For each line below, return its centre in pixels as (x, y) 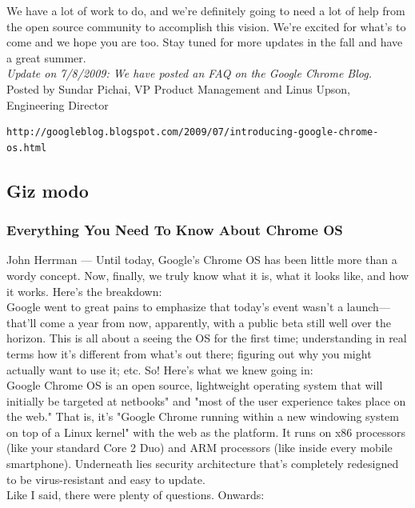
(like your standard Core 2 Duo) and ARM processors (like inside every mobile (200, 448)
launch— (368, 307)
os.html (27, 148)
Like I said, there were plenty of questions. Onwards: (136, 495)
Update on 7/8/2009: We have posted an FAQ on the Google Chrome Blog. (189, 73)
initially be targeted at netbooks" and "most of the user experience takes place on (206, 400)
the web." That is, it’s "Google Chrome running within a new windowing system (203, 416)
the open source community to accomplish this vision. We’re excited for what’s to (206, 26)
